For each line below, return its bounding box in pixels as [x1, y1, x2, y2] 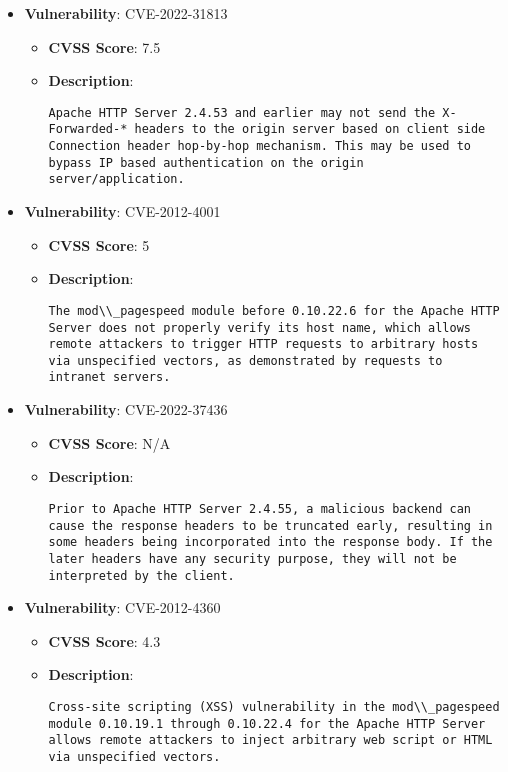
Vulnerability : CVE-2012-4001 [24, 201, 221, 222]
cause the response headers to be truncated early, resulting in [48, 518, 493, 533]
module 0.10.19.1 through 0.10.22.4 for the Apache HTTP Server [48, 716, 486, 731]
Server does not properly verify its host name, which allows [48, 320, 471, 335]
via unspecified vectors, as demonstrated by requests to [48, 353, 443, 368]
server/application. [48, 172, 185, 187]
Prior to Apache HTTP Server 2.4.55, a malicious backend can [48, 501, 471, 516]
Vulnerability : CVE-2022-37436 [24, 399, 228, 420]
